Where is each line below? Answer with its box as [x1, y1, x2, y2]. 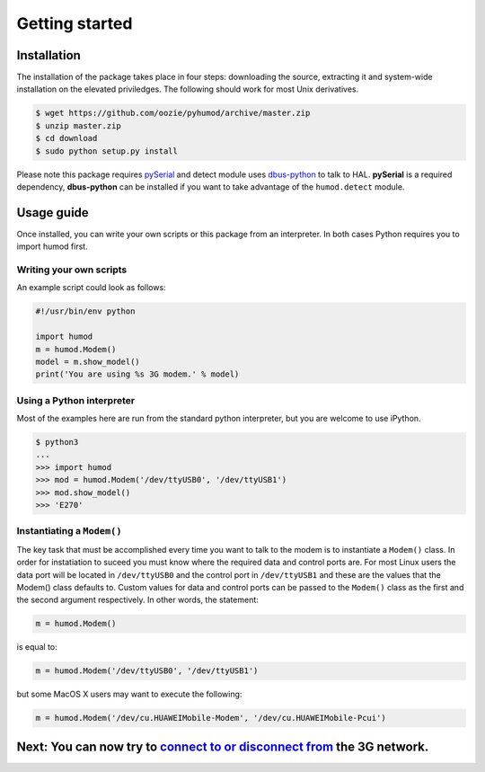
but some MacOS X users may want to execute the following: [16, 688, 242, 700]
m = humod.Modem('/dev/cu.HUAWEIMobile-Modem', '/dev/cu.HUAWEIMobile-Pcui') [35, 713, 386, 723]
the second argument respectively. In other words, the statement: [16, 594, 260, 606]
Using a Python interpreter [16, 394, 135, 406]
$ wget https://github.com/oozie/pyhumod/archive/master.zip [35, 108, 311, 119]
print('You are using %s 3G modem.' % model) [35, 369, 240, 379]
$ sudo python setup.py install [35, 146, 179, 156]
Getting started [16, 13, 133, 33]
